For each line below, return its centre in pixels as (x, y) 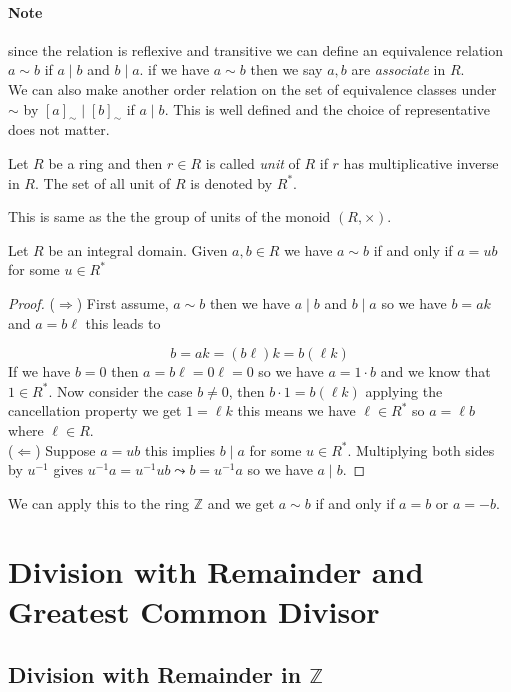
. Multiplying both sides (421, 449)
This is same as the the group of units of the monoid (169, 216)
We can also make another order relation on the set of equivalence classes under (252, 88)
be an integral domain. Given (138, 249)
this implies (180, 449)
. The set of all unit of (102, 182)
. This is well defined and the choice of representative (327, 108)
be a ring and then (105, 162)
